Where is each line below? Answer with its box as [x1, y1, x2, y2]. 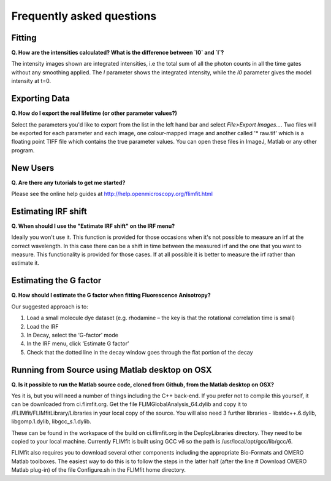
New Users [11, 163, 55, 173]
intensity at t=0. [11, 77, 51, 85]
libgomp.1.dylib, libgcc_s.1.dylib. [11, 418, 91, 425]
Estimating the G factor [11, 275, 102, 286]
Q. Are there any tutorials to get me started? [11, 179, 126, 186]
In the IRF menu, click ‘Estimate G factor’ [26, 340, 129, 347]
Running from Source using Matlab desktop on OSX [11, 364, 212, 375]
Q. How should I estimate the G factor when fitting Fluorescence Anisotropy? [11, 292, 211, 299]
